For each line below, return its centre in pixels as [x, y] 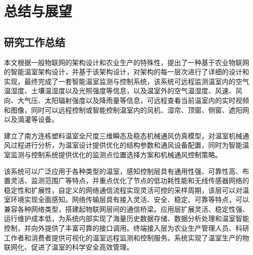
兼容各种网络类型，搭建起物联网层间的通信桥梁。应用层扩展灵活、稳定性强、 [126, 209]
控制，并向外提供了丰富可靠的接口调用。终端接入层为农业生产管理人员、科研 [126, 228]
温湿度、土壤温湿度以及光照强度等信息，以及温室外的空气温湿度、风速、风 [123, 91]
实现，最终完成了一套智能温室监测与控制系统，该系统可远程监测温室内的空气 [126, 81]
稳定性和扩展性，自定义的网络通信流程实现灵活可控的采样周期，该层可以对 [123, 190]
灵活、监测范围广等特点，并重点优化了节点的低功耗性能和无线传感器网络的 [130, 180]
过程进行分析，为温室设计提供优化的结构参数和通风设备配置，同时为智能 [126, 145]
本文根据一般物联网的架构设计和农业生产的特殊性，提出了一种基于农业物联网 [126, 62]
